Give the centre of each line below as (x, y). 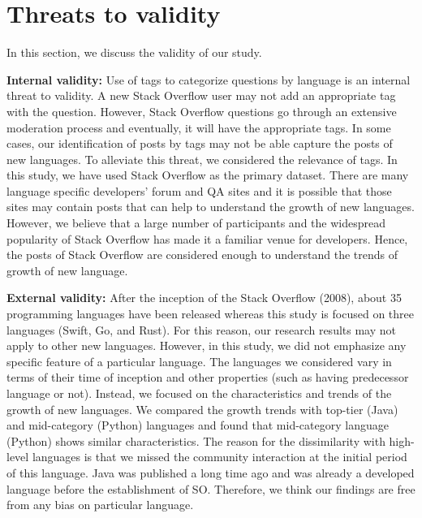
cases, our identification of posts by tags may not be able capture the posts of (200, 143)
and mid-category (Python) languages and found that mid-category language (198, 425)
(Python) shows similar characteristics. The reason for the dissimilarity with (196, 440)
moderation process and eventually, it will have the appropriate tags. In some (199, 127)
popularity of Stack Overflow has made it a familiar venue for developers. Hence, (207, 238)
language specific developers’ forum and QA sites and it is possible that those (199, 190)
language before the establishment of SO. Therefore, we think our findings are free (211, 488)
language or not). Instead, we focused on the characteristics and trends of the (199, 393)
